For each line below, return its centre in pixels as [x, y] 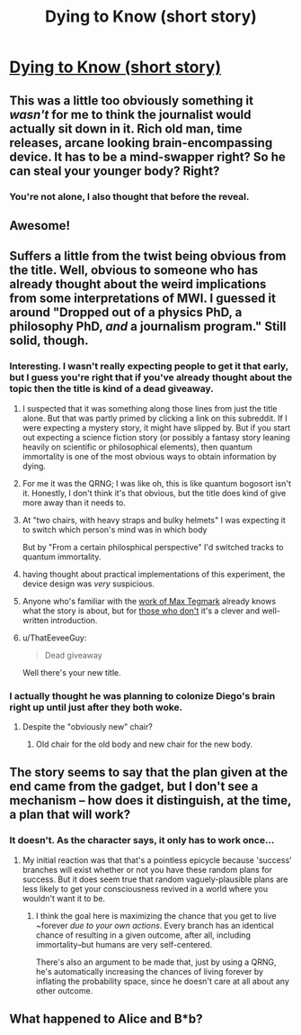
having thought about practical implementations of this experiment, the [154, 574]
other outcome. [64, 990]
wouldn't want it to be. [64, 898]
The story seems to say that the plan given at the [149, 772]
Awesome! [40, 226]
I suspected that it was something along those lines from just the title [150, 408]
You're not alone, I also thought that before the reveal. [129, 196]
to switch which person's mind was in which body [115, 530]
